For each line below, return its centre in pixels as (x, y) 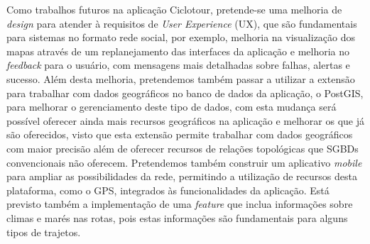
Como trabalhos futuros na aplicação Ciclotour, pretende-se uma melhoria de (174, 9)
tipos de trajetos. (44, 232)
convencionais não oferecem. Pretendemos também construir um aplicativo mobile (184, 162)
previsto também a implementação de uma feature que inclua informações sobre (180, 204)
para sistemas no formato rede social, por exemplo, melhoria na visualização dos (181, 37)
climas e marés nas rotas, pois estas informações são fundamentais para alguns (177, 217)
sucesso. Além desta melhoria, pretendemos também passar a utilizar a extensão (181, 78)
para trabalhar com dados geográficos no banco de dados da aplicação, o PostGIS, (185, 93)
